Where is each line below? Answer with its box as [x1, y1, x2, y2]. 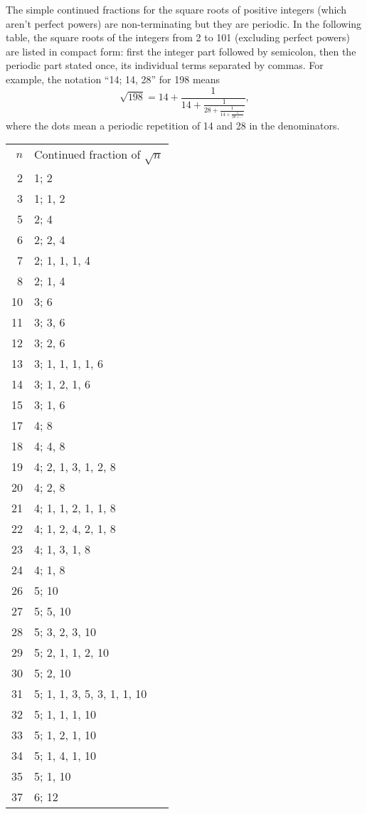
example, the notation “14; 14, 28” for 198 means [6, 71, 220, 86]
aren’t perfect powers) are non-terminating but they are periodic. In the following [6, 16, 362, 31]
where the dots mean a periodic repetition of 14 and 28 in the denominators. [6, 117, 340, 132]
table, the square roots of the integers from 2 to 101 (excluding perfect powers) [6, 30, 350, 45]
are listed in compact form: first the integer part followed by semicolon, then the [6, 43, 356, 58]
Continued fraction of [34, 146, 141, 163]
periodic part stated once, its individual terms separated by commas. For [6, 58, 324, 73]
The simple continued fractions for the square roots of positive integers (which [6, 2, 346, 16]
